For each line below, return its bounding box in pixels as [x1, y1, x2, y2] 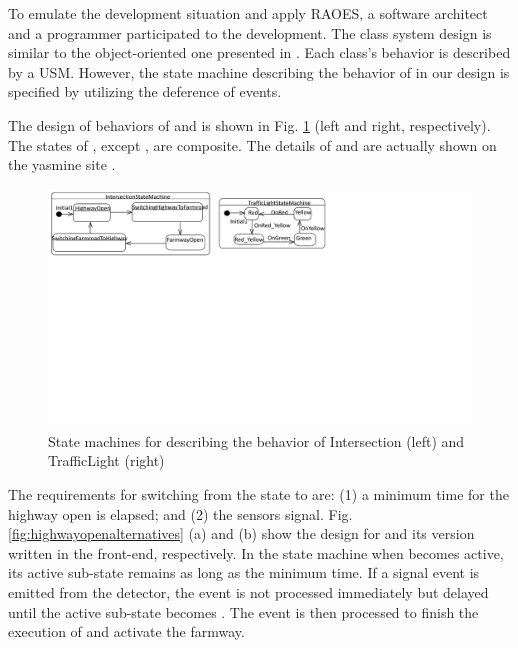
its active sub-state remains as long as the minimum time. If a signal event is [8, 562, 480, 583]
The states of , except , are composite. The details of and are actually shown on [8, 134, 497, 155]
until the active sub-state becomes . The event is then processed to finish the [8, 601, 479, 622]
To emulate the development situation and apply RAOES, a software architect [8, 3, 488, 23]
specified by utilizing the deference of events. [8, 81, 282, 102]
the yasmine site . [8, 154, 116, 175]
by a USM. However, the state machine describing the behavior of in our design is [8, 61, 510, 82]
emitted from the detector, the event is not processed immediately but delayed [8, 582, 489, 602]
